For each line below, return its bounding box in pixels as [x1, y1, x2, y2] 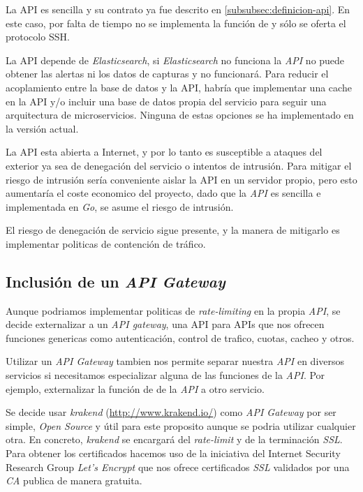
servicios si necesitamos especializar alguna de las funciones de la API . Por [6, 368, 325, 382]
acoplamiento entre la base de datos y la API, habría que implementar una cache [6, 80, 352, 94]
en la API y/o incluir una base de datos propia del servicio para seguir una [6, 94, 327, 108]
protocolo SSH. [6, 29, 70, 44]
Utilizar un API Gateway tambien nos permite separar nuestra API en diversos [6, 354, 345, 368]
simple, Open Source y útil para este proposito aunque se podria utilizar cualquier [6, 418, 356, 433]
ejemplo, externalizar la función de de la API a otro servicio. [6, 381, 265, 396]
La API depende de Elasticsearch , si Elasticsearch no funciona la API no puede [6, 52, 345, 67]
